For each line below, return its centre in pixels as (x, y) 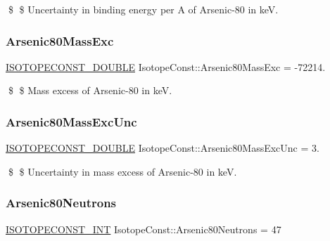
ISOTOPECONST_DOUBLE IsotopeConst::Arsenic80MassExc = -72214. (166, 66)
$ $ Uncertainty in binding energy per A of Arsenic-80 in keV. (143, 9)
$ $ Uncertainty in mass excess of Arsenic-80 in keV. (122, 171)
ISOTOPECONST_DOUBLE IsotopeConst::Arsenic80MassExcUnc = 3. (163, 148)
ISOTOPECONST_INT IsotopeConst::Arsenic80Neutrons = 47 (144, 229)
